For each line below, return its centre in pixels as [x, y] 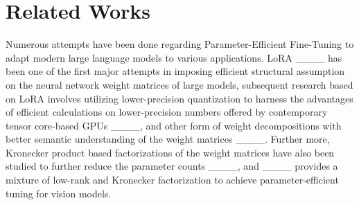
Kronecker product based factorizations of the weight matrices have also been [170, 152]
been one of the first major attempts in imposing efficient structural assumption [175, 71]
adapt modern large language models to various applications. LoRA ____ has [174, 57]
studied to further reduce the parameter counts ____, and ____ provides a [172, 166]
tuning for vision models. [59, 193]
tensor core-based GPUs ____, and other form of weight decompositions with [174, 125]
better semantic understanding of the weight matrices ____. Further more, [168, 139]
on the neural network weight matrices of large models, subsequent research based [179, 84]
